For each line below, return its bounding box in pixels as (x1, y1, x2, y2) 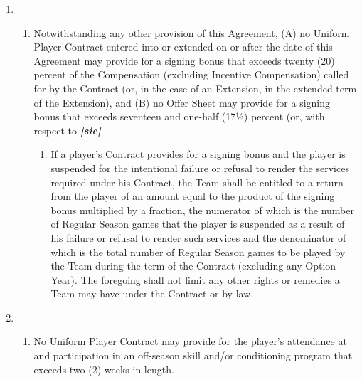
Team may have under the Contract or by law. (50, 286, 254, 301)
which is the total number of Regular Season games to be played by (50, 244, 346, 259)
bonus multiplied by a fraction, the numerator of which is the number (50, 202, 354, 217)
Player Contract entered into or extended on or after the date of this (33, 39, 333, 54)
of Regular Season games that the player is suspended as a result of (50, 216, 345, 231)
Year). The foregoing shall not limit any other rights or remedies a (50, 272, 340, 287)
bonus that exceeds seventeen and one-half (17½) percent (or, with (33, 109, 325, 124)
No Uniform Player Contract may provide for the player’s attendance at (33, 334, 347, 349)
